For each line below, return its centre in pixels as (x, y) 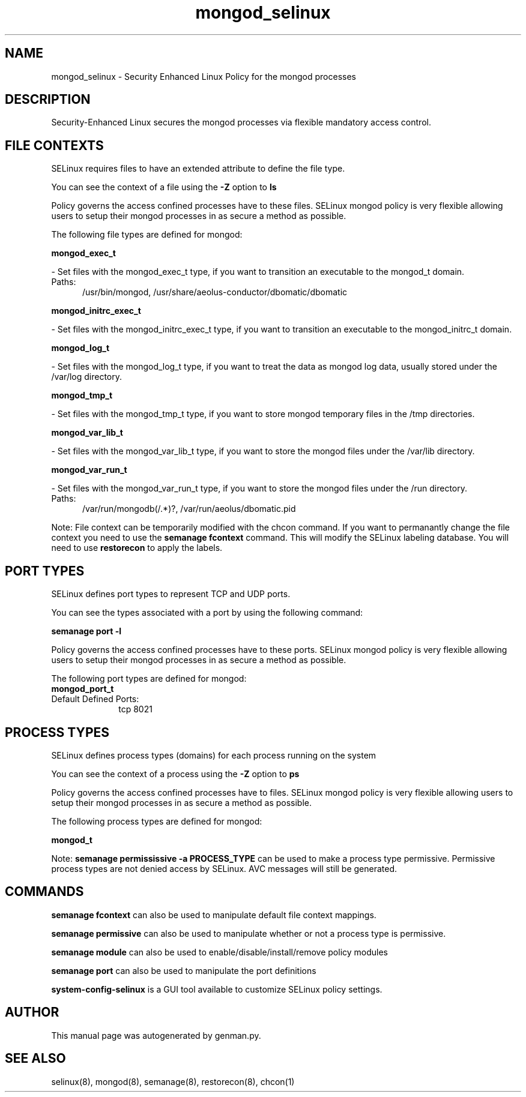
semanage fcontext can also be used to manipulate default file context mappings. (214, 915)
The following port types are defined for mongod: (149, 679)
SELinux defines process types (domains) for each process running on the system (214, 755)
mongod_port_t (83, 689)
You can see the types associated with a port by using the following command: (207, 613)
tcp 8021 (135, 709)
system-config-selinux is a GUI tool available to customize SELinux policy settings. (217, 989)
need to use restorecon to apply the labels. (137, 548)
